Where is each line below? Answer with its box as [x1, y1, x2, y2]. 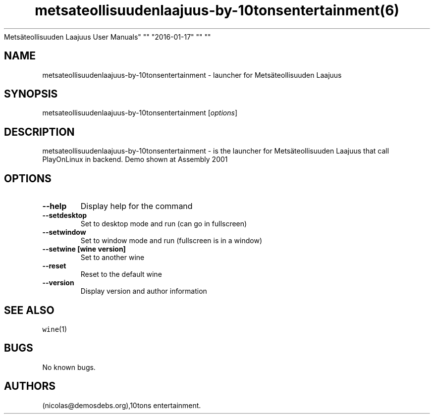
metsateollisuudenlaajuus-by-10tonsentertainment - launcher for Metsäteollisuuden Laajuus [42, 70, 342, 79]
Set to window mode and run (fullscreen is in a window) [80, 236, 263, 245]
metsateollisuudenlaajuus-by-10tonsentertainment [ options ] [42, 108, 237, 117]
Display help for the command [80, 201, 193, 211]
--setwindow [42, 228, 86, 237]
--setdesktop [42, 211, 87, 220]
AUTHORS [4, 380, 56, 393]
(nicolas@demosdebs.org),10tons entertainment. [42, 401, 201, 410]
